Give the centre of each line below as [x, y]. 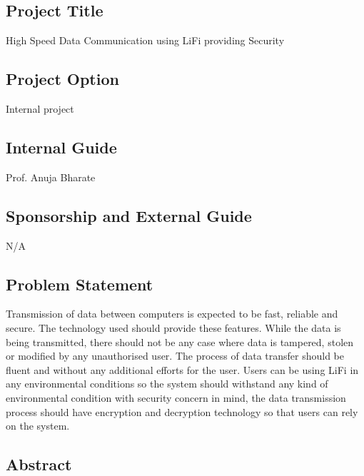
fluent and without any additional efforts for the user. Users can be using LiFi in [182, 369]
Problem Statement [80, 284]
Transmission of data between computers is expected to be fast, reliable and [172, 314]
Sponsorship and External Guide [129, 215]
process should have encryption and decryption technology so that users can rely [182, 411]
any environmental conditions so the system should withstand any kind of [167, 384]
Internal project [40, 108]
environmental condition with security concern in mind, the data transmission [176, 397]
